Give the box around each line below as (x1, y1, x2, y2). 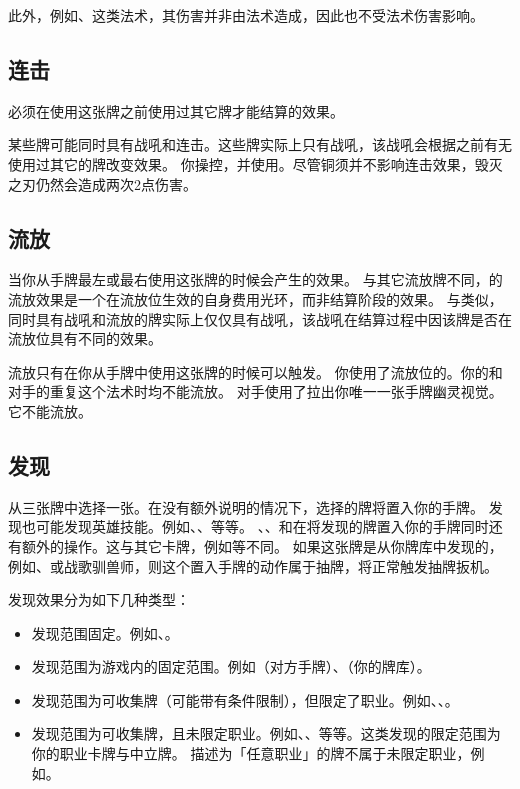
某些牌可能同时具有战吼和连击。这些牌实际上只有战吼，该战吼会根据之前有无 (8, 134, 512, 155)
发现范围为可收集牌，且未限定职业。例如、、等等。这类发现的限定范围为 (31, 723, 501, 744)
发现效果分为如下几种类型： (8, 589, 190, 610)
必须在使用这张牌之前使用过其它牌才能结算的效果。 (8, 100, 344, 121)
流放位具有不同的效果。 (8, 328, 162, 349)
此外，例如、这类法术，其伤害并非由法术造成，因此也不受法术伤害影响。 (8, 5, 484, 25)
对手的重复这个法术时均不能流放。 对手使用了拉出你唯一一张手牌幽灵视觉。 (8, 381, 503, 402)
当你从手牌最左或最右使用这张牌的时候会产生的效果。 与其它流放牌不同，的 (8, 269, 503, 290)
